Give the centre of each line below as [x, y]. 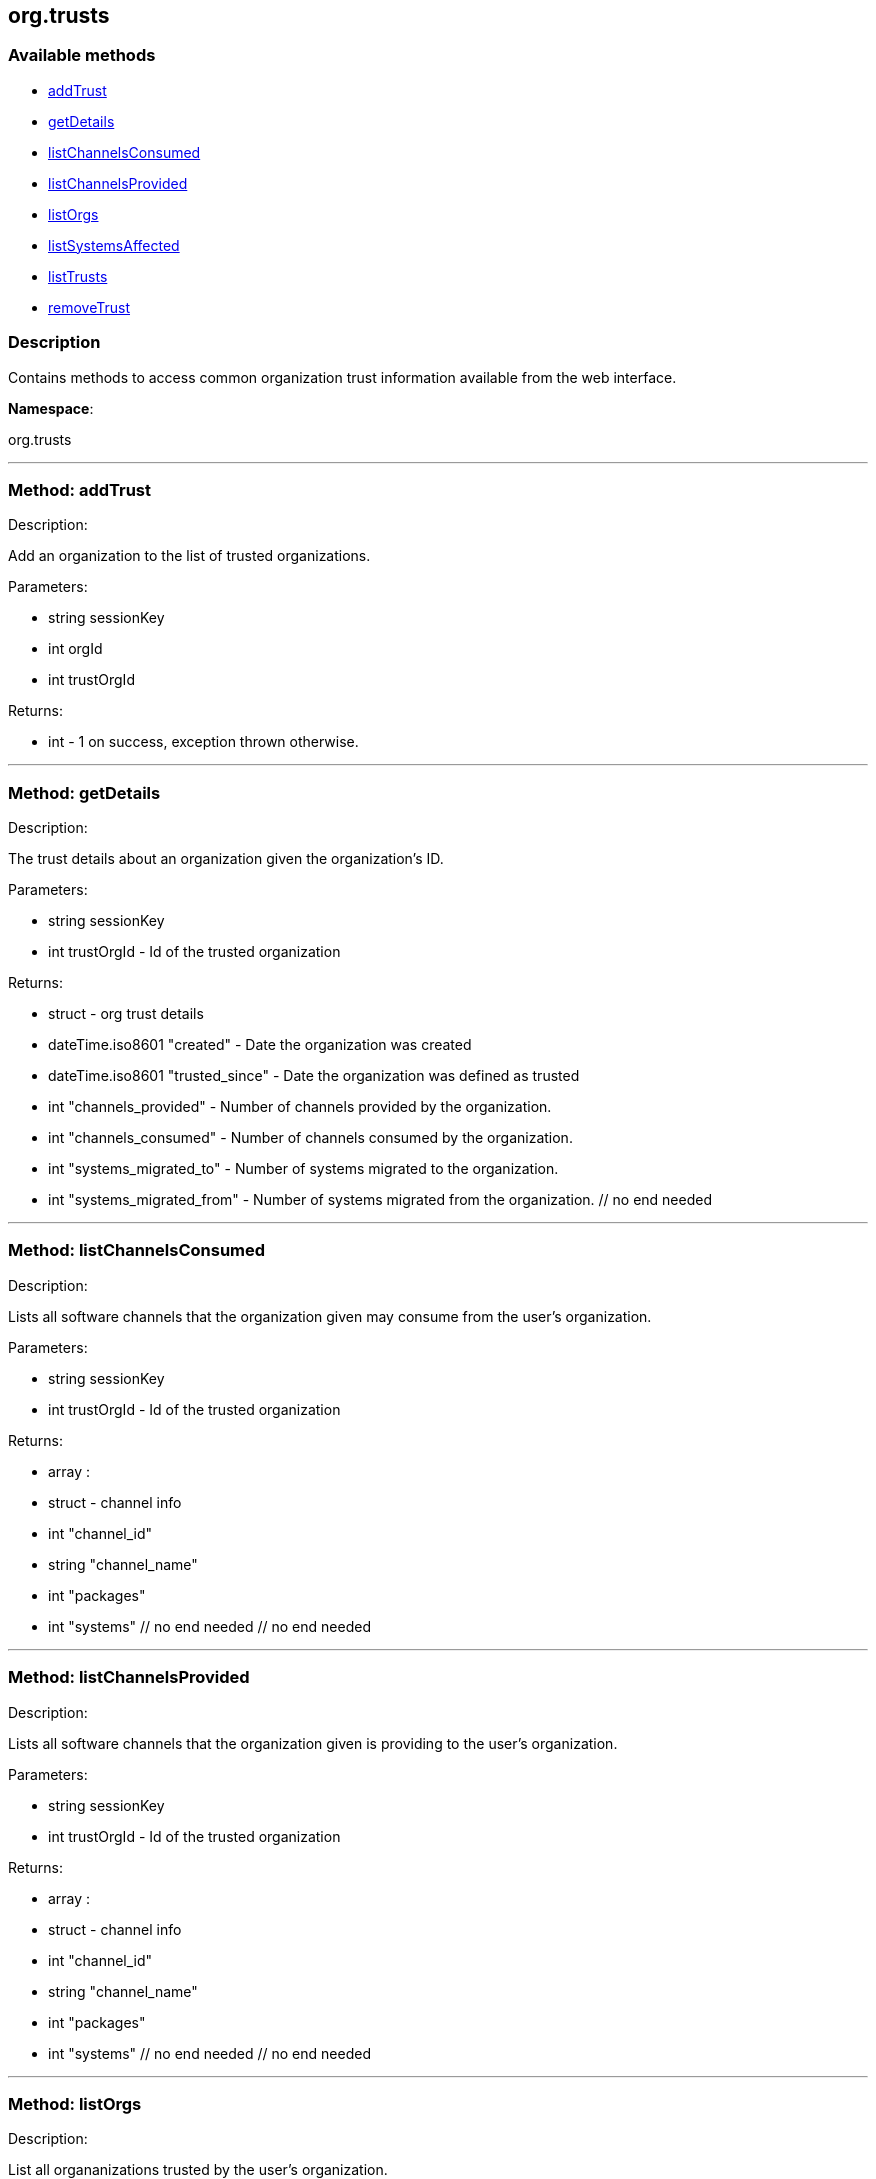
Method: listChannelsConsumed [137, 1250]
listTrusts [78, 276]
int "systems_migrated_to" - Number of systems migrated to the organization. [303, 1169]
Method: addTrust [80, 489]
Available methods [82, 55]
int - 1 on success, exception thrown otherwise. [203, 742]
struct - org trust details [126, 1014]
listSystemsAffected [114, 245]
